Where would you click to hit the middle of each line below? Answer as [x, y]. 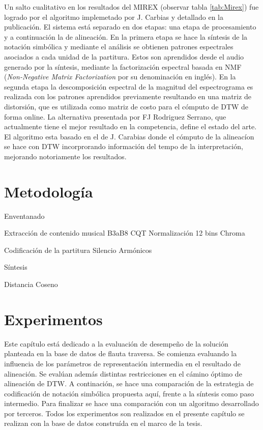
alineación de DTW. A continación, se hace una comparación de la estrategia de [129, 383]
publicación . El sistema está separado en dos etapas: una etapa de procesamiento [130, 27]
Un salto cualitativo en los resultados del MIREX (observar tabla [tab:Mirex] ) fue [131, 7]
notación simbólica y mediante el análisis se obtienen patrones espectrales [119, 47]
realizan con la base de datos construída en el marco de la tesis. [103, 423]
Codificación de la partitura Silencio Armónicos [78, 250]
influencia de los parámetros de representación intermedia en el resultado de [122, 363]
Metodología [49, 191]
